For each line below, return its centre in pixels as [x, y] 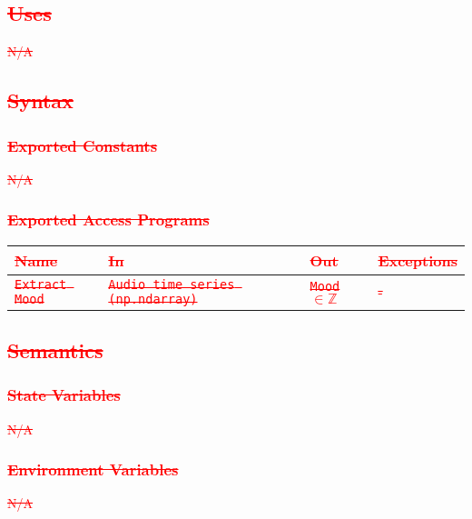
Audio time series [172, 284]
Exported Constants [83, 145]
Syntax [40, 100]
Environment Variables [93, 469]
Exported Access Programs [108, 220]
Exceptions [418, 260]
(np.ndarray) [153, 299]
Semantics [55, 350]
